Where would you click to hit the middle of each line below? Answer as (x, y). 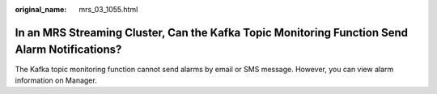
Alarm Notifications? (68, 50)
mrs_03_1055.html (108, 9)
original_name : (41, 9)
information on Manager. (56, 80)
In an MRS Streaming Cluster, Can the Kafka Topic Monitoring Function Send (212, 32)
